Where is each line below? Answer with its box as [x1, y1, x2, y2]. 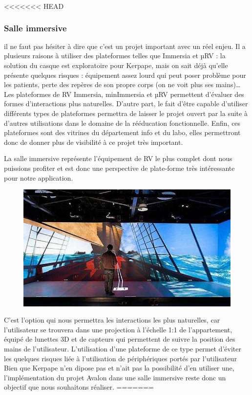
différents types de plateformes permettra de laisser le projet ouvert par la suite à [4, 108, 248, 118]
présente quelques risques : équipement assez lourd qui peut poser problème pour [4, 70, 246, 80]
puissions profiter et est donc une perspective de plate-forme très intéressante [4, 163, 235, 173]
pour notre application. [4, 172, 73, 183]
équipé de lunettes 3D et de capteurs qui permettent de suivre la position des [4, 334, 235, 344]
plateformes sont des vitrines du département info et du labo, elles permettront [4, 127, 241, 138]
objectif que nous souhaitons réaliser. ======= [4, 382, 154, 392]
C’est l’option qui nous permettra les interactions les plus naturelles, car [4, 315, 220, 325]
